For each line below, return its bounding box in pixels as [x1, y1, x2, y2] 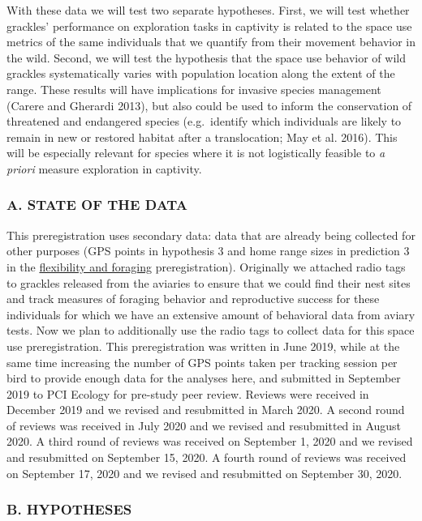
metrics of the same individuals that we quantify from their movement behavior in [6, 33, 416, 50]
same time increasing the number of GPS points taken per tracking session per [6, 353, 398, 370]
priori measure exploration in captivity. [6, 160, 202, 177]
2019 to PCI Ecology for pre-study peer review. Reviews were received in [6, 385, 369, 402]
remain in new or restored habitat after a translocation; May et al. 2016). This [6, 128, 398, 145]
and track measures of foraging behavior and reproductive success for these [6, 290, 380, 307]
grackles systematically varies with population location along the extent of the [6, 65, 395, 82]
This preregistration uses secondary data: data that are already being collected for [6, 226, 416, 243]
